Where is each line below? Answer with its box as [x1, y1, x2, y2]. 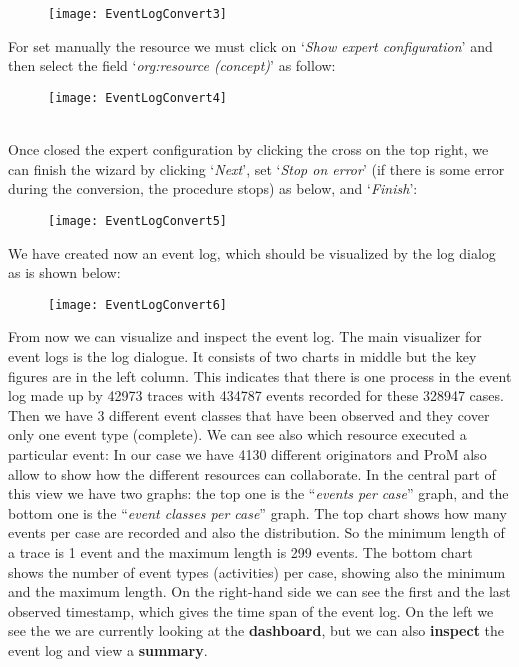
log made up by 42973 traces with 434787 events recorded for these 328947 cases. [8, 385, 504, 406]
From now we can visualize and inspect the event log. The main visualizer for [8, 326, 482, 347]
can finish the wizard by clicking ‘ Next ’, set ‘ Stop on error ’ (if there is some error [8, 158, 505, 179]
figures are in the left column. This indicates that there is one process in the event [8, 365, 512, 386]
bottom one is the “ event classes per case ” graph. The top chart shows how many [8, 502, 507, 523]
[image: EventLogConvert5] [48, 213, 227, 228]
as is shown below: [8, 262, 121, 283]
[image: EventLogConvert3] [48, 7, 227, 21]
